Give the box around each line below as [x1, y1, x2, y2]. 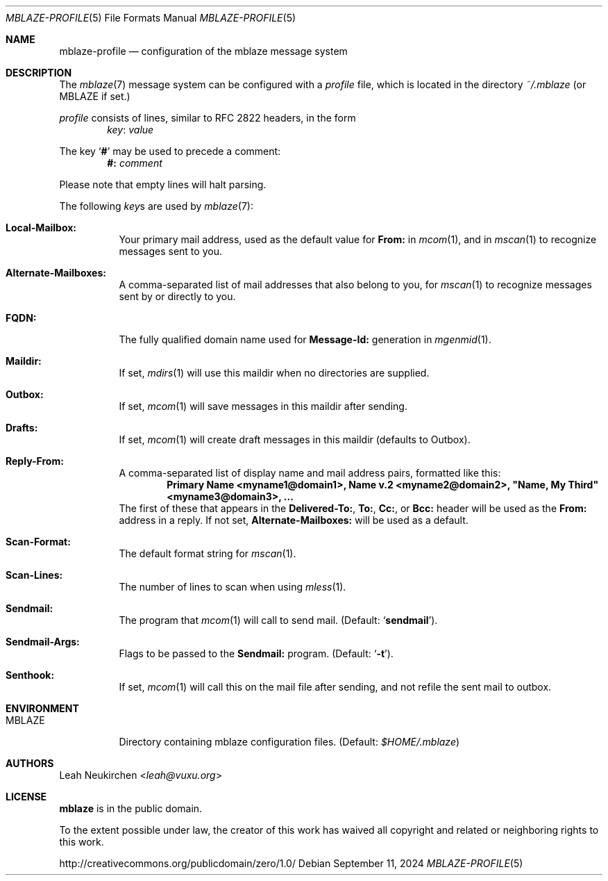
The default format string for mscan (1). [119, 547, 296, 559]
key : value [107, 124, 154, 135]
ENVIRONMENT [6, 702, 79, 714]
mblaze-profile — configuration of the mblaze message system [59, 45, 348, 57]
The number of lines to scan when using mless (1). [119, 581, 346, 593]
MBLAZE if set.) [59, 90, 130, 102]
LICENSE [6, 791, 47, 802]
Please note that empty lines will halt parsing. [59, 179, 267, 190]
